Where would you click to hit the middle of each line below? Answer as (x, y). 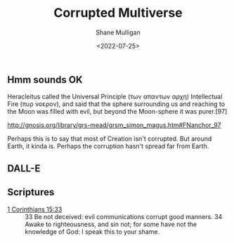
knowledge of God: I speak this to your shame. (92, 231)
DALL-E (24, 168)
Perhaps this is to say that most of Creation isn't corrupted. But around (110, 139)
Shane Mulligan (118, 32)
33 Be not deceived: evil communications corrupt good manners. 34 (124, 216)
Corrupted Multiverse (118, 13)
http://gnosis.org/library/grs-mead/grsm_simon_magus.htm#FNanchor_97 (114, 125)
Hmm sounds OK (45, 80)
